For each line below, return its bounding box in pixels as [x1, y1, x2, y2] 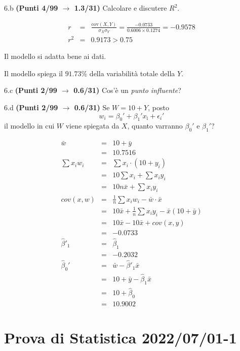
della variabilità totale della [89, 68, 175, 78]
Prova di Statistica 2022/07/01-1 [4, 327, 237, 348]
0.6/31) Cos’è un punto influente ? [73, 85, 181, 95]
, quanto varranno [127, 120, 183, 131]
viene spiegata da [65, 120, 119, 131]
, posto [148, 102, 169, 113]
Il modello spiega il [4, 68, 63, 78]
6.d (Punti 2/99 [4, 102, 58, 113]
